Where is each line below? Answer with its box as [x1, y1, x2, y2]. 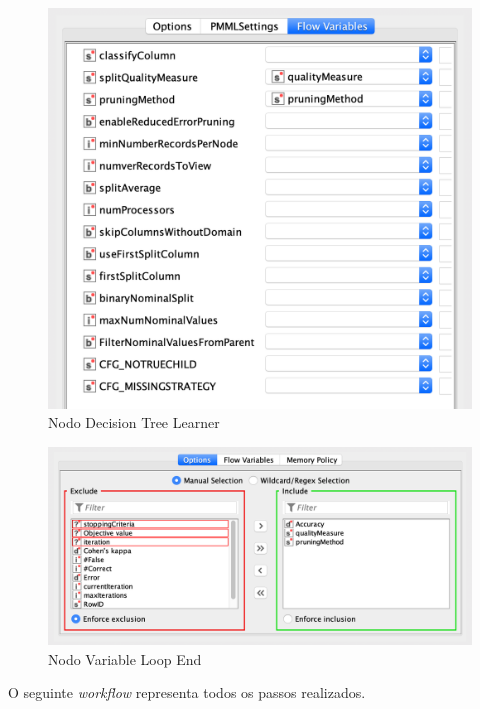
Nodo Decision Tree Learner [48, 412, 220, 433]
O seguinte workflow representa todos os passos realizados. [8, 682, 366, 703]
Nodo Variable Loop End [48, 648, 202, 669]
